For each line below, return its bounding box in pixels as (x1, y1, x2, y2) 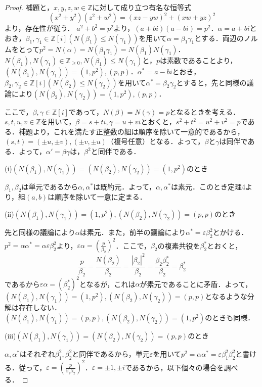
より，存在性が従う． (5, 23, 74, 33)
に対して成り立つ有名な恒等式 (92, 2, 192, 12)
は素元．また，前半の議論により (79, 227, 186, 237)
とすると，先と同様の (176, 77, 247, 87)
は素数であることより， (159, 55, 237, 65)
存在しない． (18, 302, 61, 313)
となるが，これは (79, 278, 136, 289)
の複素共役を (157, 240, 200, 251)
